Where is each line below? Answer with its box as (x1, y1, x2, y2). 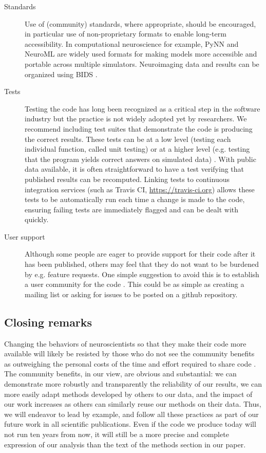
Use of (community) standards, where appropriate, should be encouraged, (25, 18, 256, 29)
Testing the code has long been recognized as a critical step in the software (25, 103, 260, 114)
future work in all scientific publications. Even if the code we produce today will (4, 419, 256, 429)
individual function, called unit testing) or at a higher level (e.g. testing (25, 143, 250, 154)
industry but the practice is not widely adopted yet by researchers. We (25, 113, 247, 124)
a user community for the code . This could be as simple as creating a (25, 279, 244, 289)
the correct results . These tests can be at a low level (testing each (25, 133, 231, 144)
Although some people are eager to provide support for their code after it (25, 248, 256, 259)
